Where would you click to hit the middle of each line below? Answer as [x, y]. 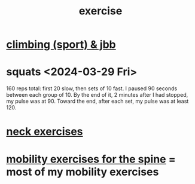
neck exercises [45, 132]
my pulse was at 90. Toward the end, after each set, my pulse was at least [97, 101]
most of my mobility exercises [83, 172]
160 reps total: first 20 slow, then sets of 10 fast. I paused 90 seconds [92, 88]
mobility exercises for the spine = [91, 159]
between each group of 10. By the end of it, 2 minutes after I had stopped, [97, 95]
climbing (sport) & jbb [61, 45]
